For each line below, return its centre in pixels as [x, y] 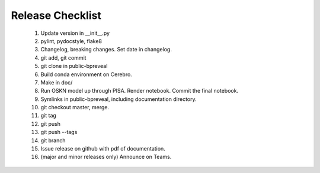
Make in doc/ [57, 82]
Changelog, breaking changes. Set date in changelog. [106, 50]
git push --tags [59, 132]
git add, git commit [63, 58]
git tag [48, 116]
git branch [53, 140]
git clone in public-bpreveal [74, 66]
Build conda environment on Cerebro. [87, 74]
